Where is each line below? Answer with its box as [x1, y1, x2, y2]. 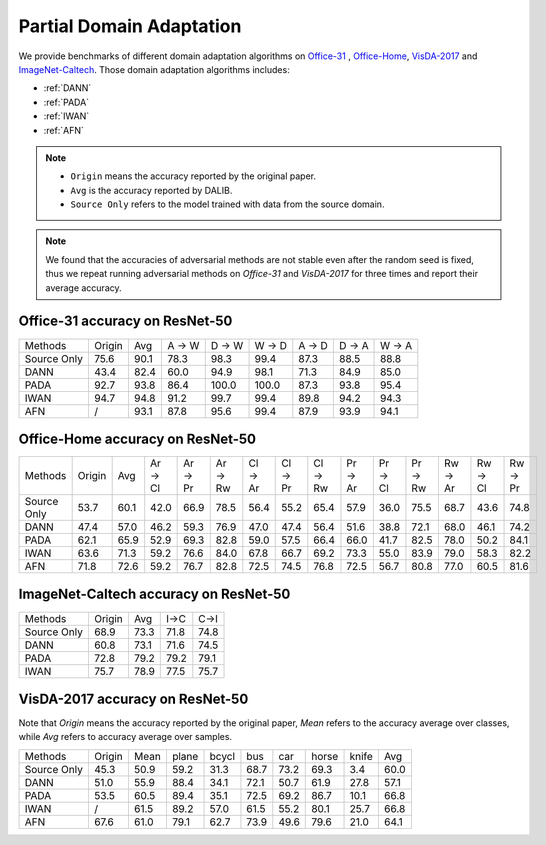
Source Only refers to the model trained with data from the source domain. [70, 198, 385, 210]
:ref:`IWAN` [43, 110, 90, 122]
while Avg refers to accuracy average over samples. [18, 731, 233, 743]
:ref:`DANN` [43, 82, 92, 94]
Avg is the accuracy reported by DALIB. [70, 184, 233, 196]
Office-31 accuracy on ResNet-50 [18, 313, 233, 330]
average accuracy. [45, 281, 122, 294]
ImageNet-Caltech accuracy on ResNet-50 [18, 586, 291, 603]
